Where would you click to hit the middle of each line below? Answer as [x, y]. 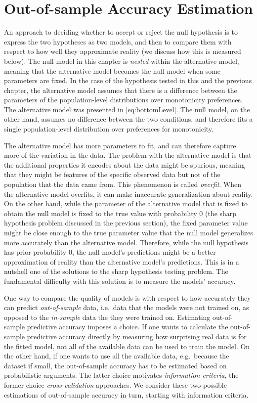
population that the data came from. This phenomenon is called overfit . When [123, 184]
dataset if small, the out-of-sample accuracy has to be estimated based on [115, 365]
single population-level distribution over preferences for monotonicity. [109, 129]
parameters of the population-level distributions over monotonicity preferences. [123, 100]
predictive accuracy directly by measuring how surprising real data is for [137, 336]
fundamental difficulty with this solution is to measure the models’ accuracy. [120, 281]
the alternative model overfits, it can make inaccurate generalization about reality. [128, 194]
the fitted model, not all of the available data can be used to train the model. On [127, 346]
